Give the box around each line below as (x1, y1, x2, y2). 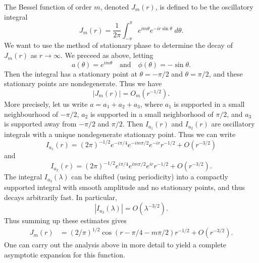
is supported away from (4, 118, 77, 129)
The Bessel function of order (4, 2, 92, 12)
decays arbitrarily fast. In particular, (4, 191, 117, 202)
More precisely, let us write (4, 98, 88, 109)
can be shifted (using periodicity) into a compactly (71, 171, 228, 182)
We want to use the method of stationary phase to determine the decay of (4, 40, 233, 50)
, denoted (100, 2, 129, 12)
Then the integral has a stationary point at (4, 68, 137, 79)
